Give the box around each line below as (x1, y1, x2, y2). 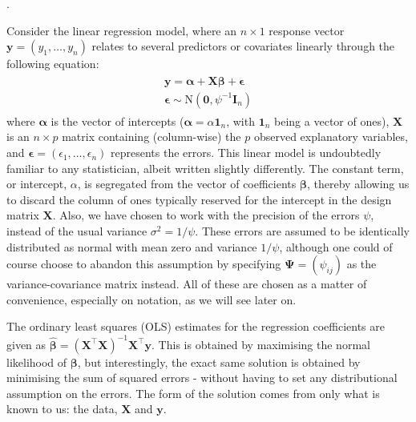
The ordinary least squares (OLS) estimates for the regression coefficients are (6, 318, 385, 335)
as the (346, 255, 377, 272)
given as (6, 336, 46, 352)
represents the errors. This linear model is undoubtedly (111, 144, 382, 161)
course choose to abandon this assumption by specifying (6, 255, 281, 272)
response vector (269, 22, 345, 38)
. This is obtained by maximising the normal (151, 336, 370, 352)
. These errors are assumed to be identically (195, 223, 410, 239)
